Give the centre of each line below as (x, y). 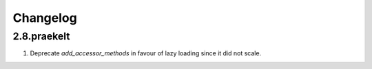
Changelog (45, 18)
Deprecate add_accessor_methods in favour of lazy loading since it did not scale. (146, 53)
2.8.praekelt (41, 36)
